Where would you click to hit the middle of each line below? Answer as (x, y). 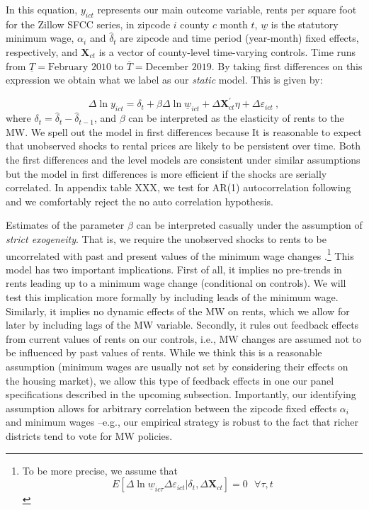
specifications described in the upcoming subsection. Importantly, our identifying (181, 394)
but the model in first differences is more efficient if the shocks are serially (166, 173)
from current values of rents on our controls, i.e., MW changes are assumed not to (183, 338)
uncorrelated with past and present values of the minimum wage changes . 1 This (180, 254)
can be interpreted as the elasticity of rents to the (236, 118)
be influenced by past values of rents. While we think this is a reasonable (164, 352)
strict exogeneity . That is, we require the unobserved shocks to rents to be (166, 239)
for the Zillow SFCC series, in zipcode (88, 24)
